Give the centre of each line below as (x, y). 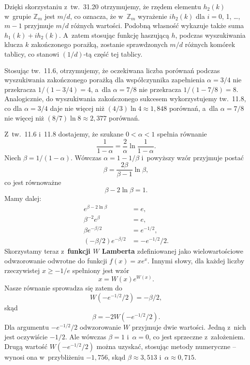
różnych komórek (210, 44)
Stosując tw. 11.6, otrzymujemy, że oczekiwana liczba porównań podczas (112, 70)
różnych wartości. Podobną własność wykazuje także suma (157, 25)
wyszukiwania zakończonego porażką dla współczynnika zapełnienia (105, 80)
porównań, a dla (194, 108)
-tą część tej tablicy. (113, 53)
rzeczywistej (22, 270)
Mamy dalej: (23, 198)
